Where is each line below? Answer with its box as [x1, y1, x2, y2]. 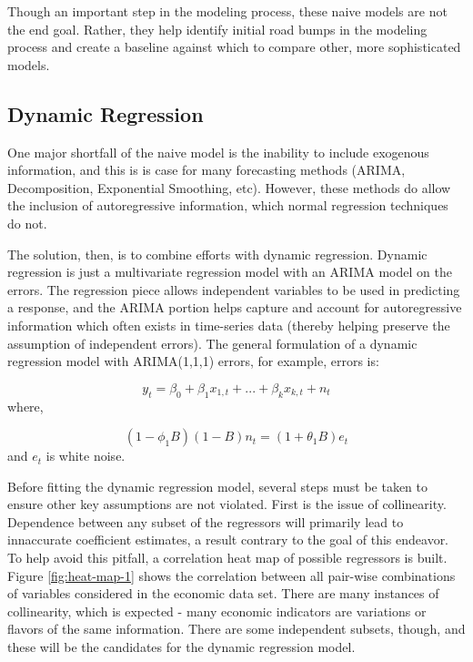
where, [7, 396, 44, 415]
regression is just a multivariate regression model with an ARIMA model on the [7, 262, 452, 281]
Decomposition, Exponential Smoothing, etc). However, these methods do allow [7, 178, 451, 197]
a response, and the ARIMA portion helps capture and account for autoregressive [7, 298, 462, 317]
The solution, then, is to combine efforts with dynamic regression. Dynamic [7, 244, 428, 263]
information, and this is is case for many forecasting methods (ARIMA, [7, 160, 406, 179]
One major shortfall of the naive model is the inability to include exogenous [7, 142, 429, 161]
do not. [7, 213, 47, 232]
